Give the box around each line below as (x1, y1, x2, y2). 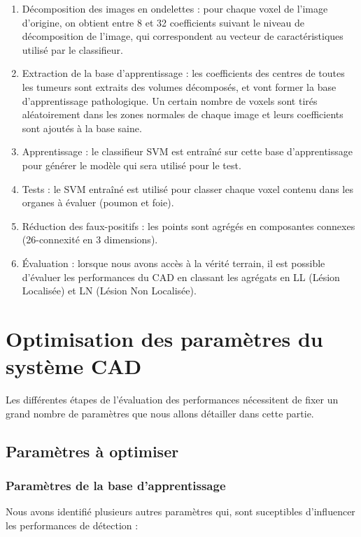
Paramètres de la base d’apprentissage (6, 476, 226, 494)
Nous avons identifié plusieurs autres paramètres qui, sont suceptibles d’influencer (6, 504, 355, 519)
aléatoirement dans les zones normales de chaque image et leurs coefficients (22, 107, 344, 122)
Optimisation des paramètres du (6, 324, 323, 352)
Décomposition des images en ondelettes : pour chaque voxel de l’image (22, 1, 328, 15)
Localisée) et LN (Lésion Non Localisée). (22, 283, 197, 298)
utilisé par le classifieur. (22, 42, 123, 57)
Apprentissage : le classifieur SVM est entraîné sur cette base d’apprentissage (22, 144, 353, 159)
